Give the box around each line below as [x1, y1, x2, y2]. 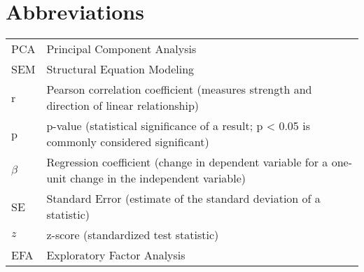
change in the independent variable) [70, 170, 246, 187]
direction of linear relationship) [46, 97, 199, 114]
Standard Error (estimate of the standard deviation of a [46, 190, 321, 207]
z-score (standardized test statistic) [46, 227, 219, 243]
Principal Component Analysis [46, 41, 197, 57]
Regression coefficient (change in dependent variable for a [46, 154, 328, 171]
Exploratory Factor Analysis [46, 247, 185, 264]
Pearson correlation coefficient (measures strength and [46, 81, 312, 98]
